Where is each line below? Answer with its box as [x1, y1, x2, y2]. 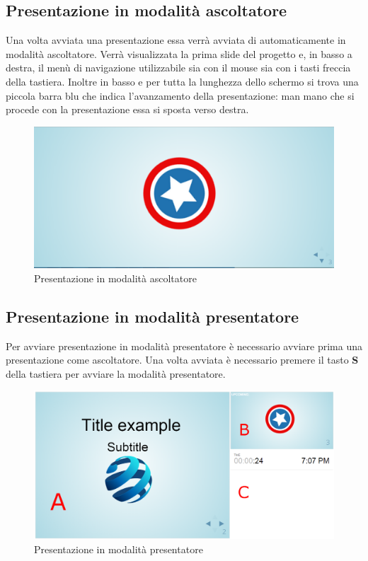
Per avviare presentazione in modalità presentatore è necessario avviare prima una [6, 338, 363, 353]
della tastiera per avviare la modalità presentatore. [6, 366, 226, 381]
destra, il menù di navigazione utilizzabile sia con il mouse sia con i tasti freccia [6, 60, 351, 75]
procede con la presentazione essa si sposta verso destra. [6, 102, 249, 117]
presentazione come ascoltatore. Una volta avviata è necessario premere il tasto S [6, 352, 359, 367]
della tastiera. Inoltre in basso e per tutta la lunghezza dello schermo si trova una [6, 74, 359, 88]
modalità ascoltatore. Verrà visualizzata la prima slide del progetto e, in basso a [6, 46, 352, 61]
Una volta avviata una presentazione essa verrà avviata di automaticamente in [6, 33, 346, 47]
